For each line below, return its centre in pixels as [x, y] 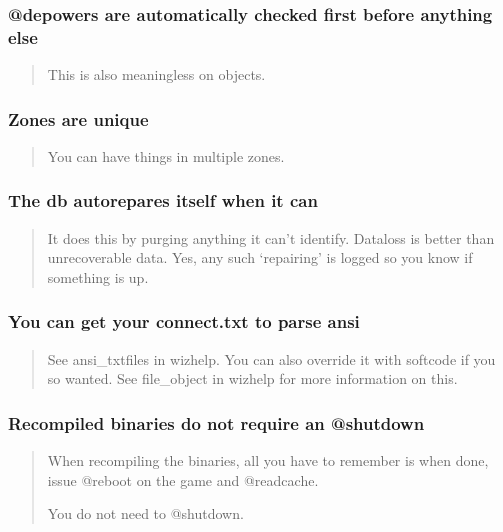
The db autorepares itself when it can [163, 200]
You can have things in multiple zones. [166, 155]
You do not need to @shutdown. [145, 513]
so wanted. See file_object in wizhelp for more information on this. [252, 378]
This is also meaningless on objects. [156, 74]
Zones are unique [78, 118]
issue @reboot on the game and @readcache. [183, 479]
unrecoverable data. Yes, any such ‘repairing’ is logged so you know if [260, 257]
